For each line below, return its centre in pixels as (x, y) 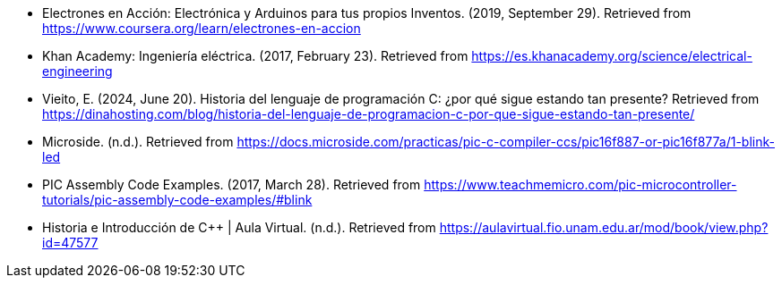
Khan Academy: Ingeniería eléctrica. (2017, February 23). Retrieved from (255, 56)
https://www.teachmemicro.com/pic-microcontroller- (580, 184)
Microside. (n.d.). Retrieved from (138, 142)
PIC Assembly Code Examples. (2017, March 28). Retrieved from (232, 184)
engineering (77, 71)
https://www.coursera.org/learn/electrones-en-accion (202, 28)
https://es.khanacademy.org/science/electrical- (612, 56)
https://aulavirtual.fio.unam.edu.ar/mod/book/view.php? (604, 227)
